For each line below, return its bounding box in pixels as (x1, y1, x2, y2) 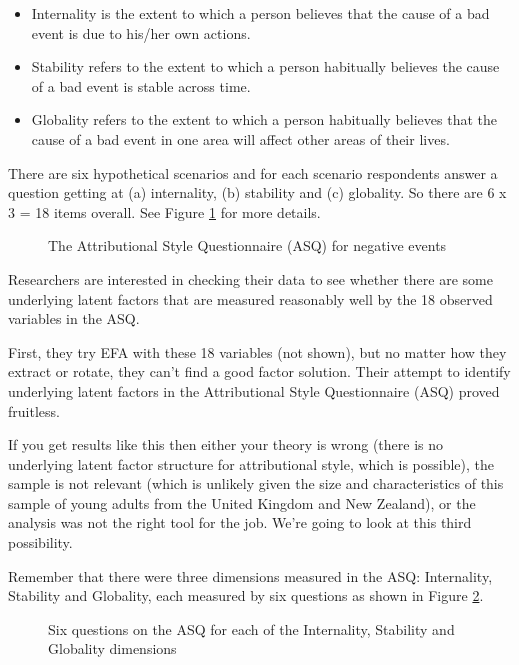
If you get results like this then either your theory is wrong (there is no (8, 434, 443, 455)
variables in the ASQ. (8, 308, 140, 329)
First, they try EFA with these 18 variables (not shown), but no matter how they (8, 341, 507, 362)
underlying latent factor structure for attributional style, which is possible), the (8, 453, 495, 474)
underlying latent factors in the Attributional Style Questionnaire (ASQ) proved (8, 380, 500, 401)
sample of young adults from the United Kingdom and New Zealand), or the (8, 492, 476, 513)
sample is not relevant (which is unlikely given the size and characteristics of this (8, 473, 504, 494)
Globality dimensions (48, 638, 177, 659)
